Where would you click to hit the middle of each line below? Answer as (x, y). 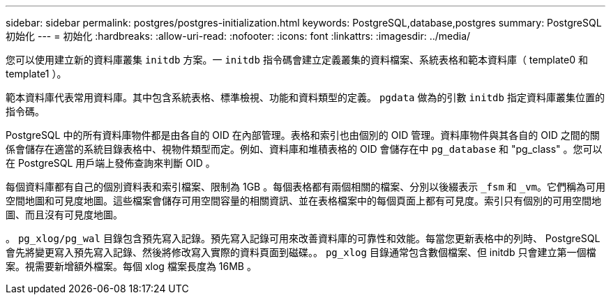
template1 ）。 (36, 74)
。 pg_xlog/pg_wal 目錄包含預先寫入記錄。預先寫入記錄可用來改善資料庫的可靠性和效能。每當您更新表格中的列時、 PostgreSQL (303, 238)
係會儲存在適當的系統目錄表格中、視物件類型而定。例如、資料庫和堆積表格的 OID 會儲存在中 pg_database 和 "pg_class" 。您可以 (304, 149)
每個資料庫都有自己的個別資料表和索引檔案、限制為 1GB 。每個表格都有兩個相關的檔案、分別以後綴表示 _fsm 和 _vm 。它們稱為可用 (306, 187)
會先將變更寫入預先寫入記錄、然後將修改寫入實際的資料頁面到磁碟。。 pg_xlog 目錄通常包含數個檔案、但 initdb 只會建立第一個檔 (301, 252)
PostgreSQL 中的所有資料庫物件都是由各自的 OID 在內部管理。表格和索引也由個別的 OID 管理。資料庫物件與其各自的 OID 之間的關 (303, 135)
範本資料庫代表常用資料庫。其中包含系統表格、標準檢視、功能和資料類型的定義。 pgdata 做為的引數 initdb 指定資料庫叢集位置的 (305, 97)
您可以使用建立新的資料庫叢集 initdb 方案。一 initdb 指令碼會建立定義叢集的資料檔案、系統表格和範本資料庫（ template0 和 (297, 60)
